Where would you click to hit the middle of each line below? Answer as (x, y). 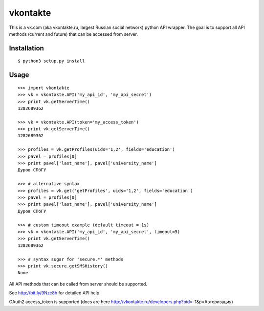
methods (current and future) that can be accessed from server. (73, 34)
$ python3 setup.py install (51, 61)
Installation (26, 48)
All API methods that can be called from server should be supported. (78, 284)
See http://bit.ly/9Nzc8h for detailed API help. (55, 293)
